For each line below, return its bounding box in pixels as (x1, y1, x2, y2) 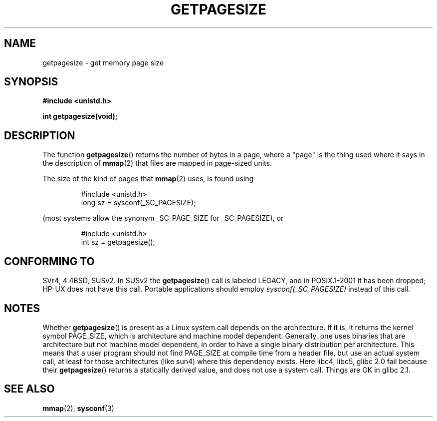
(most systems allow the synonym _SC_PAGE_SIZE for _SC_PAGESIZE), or (42, 214, 284, 223)
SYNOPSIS (4, 75, 58, 88)
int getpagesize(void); (42, 112, 118, 121)
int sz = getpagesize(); (81, 238, 155, 247)
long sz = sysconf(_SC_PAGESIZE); (81, 198, 196, 207)
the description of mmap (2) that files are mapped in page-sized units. (42, 159, 272, 168)
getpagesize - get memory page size (42, 58, 164, 67)
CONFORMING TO (4, 255, 95, 268)
